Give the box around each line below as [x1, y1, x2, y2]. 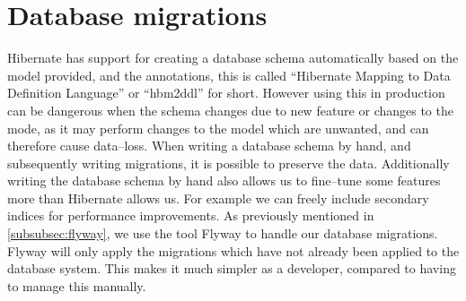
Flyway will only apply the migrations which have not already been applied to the [7, 241, 460, 260]
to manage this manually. [7, 276, 146, 295]
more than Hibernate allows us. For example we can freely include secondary [7, 188, 429, 207]
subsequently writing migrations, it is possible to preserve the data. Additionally [7, 153, 450, 172]
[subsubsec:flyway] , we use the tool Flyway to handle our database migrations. [7, 224, 438, 243]
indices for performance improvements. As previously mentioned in [7, 206, 374, 225]
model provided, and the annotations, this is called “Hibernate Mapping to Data [7, 65, 451, 84]
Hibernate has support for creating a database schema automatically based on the [7, 48, 459, 67]
